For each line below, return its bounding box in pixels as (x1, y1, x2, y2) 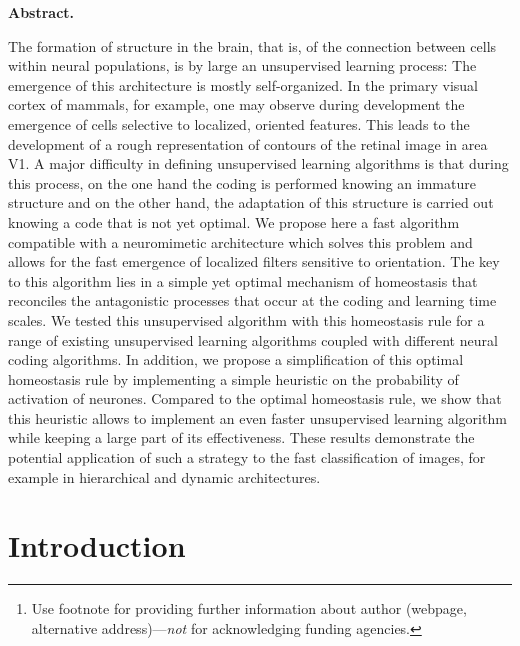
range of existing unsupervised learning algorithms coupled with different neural (8, 329, 498, 350)
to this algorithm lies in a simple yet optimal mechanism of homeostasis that (8, 270, 478, 291)
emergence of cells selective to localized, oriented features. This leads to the (8, 113, 470, 134)
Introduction (8, 525, 186, 566)
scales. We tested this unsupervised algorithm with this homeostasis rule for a (8, 309, 485, 330)
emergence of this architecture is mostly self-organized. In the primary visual (8, 74, 478, 95)
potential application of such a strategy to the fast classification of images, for (8, 447, 486, 468)
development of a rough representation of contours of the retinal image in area (8, 133, 488, 154)
